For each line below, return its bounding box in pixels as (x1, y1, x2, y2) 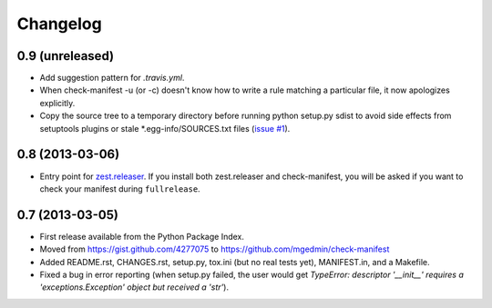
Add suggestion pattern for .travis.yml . (39, 73, 185, 84)
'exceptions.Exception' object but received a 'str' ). (39, 282, 230, 293)
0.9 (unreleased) (16, 48, 114, 64)
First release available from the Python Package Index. (39, 231, 245, 242)
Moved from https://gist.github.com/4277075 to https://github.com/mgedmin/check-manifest (39, 243, 390, 254)
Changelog (16, 14, 102, 34)
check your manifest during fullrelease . (39, 183, 200, 194)
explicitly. (39, 97, 76, 108)
